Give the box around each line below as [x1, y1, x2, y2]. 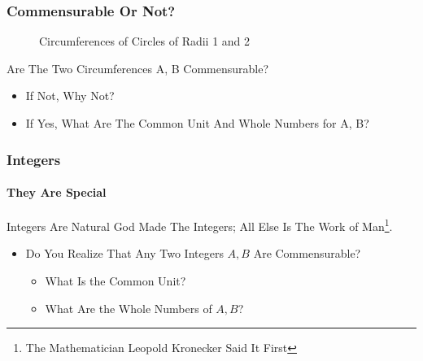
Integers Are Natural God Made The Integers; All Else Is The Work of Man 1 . [7, 215, 393, 234]
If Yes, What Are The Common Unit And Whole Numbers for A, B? [25, 115, 369, 131]
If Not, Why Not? [25, 87, 115, 104]
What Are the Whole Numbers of [45, 299, 212, 316]
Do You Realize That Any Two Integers [25, 245, 224, 262]
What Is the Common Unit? [45, 272, 186, 289]
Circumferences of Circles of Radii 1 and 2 [39, 33, 251, 50]
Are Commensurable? [253, 245, 361, 262]
